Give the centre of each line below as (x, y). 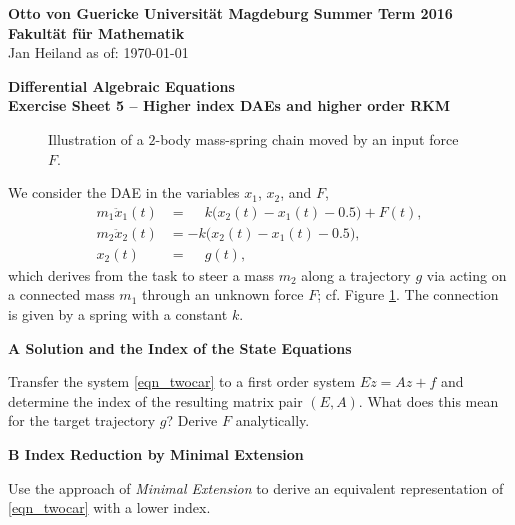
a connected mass (61, 294)
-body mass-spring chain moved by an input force (307, 138)
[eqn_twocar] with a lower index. (109, 507)
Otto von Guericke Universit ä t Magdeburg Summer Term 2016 (230, 13)
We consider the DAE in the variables (124, 192)
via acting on (466, 274)
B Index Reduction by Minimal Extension (156, 454)
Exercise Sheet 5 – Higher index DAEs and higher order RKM (229, 105)
